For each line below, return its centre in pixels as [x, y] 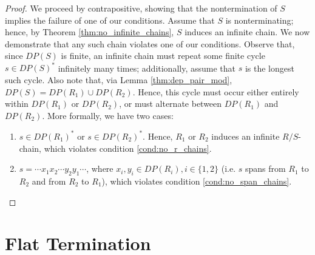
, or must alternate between [171, 104]
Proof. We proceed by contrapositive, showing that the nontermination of [141, 8]
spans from [265, 168]
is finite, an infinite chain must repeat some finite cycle [163, 56]
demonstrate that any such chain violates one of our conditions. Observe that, [150, 43]
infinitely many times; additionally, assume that [147, 68]
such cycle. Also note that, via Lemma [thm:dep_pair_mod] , [119, 80]
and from [49, 181]
